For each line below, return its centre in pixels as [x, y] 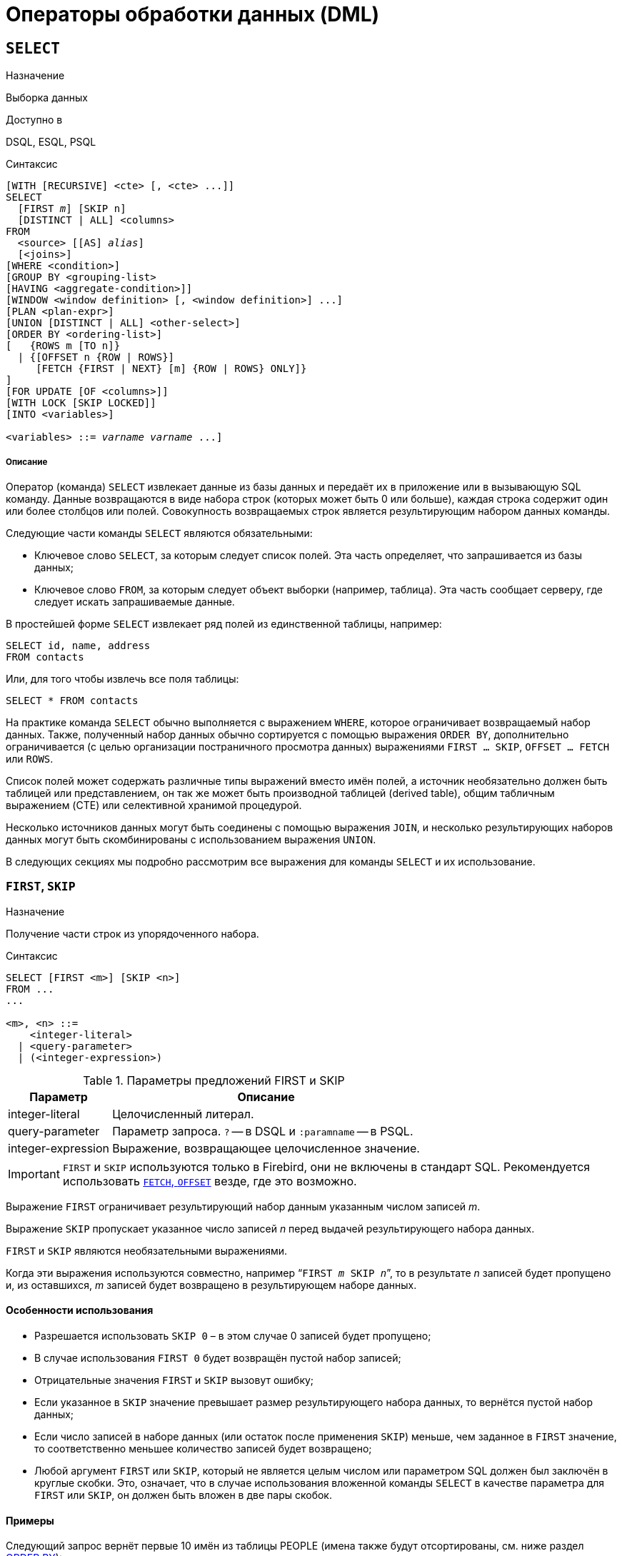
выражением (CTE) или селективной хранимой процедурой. [154, 805]
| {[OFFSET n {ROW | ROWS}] [96, 357]
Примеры [30, 1520]
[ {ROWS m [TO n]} [63, 346]
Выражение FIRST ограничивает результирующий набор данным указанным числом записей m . [243, 1206]
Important [34, 1174]
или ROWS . [30, 758]
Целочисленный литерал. [183, 1114]
